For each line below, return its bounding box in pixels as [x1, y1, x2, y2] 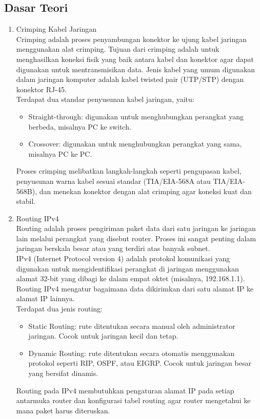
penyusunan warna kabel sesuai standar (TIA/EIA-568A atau [16, 175, 211, 186]
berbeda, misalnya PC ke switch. [28, 121, 131, 132]
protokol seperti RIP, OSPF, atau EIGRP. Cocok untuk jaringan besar [28, 358, 251, 368]
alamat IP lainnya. [16, 293, 75, 304]
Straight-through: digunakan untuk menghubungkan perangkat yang [28, 111, 244, 121]
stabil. [16, 196, 36, 206]
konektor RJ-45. [16, 83, 67, 94]
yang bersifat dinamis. [28, 368, 98, 379]
